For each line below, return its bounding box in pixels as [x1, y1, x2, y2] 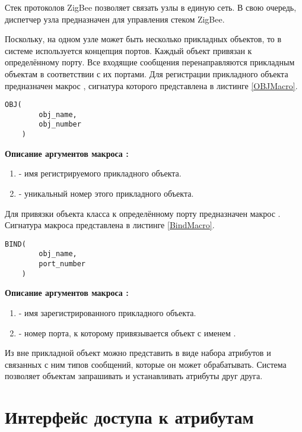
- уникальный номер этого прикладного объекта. [18, 187, 194, 199]
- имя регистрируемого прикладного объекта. [18, 167, 182, 179]
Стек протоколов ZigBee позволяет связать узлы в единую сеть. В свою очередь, [5, 1, 297, 13]
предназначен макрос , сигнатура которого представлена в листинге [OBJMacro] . [5, 79, 298, 92]
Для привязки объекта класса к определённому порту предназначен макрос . [5, 207, 281, 219]
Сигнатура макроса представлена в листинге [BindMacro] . [5, 219, 215, 231]
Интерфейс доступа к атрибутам [5, 405, 254, 429]
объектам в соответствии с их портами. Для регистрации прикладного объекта [5, 67, 288, 80]
